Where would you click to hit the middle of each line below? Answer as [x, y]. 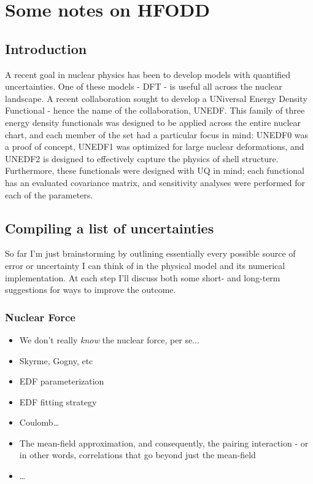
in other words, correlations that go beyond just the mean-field [137, 455]
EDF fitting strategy [58, 401]
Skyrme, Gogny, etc [56, 360]
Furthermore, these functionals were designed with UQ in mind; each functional [155, 170]
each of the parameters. [49, 194]
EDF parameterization [62, 381]
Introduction [46, 48]
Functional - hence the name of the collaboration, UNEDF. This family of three [155, 110]
